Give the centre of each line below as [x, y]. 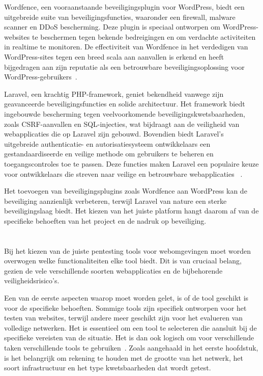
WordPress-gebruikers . [41, 77]
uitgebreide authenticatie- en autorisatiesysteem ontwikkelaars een [107, 143]
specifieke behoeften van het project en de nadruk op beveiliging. [105, 220]
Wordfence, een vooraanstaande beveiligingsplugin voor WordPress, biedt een [124, 7]
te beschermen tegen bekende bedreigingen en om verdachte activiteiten [144, 36]
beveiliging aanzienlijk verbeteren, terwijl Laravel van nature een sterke [115, 200]
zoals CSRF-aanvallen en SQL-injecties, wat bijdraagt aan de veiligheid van [122, 124]
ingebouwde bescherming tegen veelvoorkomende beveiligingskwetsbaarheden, [125, 113]
